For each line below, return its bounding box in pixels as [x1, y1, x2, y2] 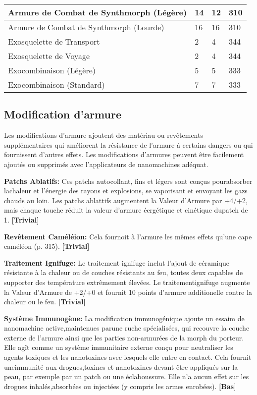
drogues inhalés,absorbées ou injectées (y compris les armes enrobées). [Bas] [4, 381, 236, 391]
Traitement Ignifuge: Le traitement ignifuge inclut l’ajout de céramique [4, 257, 229, 268]
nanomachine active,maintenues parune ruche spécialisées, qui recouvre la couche [4, 323, 250, 333]
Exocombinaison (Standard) [8, 79, 105, 90]
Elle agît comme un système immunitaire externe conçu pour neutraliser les [4, 342, 233, 352]
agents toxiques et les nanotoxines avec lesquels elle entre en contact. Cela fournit [4, 352, 252, 362]
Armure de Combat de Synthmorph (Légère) [8, 6, 187, 18]
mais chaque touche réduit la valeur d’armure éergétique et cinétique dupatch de [4, 205, 248, 215]
